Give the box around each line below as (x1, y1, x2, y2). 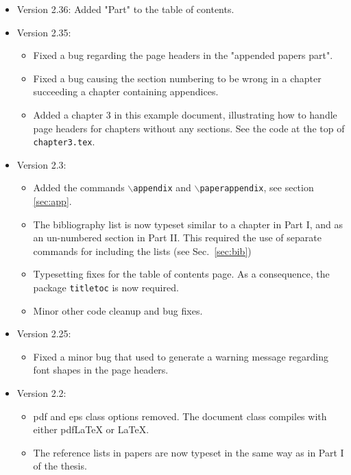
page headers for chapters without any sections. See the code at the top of (33, 121, 345, 135)
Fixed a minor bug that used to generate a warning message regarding (33, 349, 328, 363)
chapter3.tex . (33, 134, 95, 149)
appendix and (133, 180, 191, 195)
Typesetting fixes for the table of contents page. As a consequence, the (33, 267, 330, 281)
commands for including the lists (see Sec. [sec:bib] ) (33, 243, 252, 258)
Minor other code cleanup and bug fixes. (33, 303, 203, 317)
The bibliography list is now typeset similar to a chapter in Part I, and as (33, 217, 343, 231)
